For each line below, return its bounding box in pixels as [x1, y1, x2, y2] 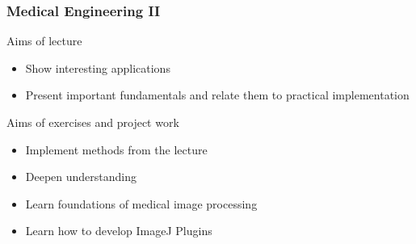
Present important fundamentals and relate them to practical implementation [25, 86, 410, 103]
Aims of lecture [6, 32, 82, 49]
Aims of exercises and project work [6, 114, 179, 130]
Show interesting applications [25, 59, 170, 76]
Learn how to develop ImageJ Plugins [25, 222, 212, 239]
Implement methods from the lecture [25, 141, 208, 158]
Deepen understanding [25, 168, 137, 185]
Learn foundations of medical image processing [25, 195, 258, 212]
